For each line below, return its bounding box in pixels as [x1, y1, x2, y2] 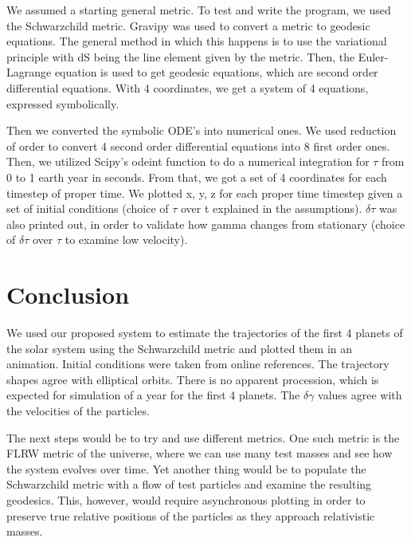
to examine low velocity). [65, 231, 188, 248]
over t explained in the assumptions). [181, 200, 362, 217]
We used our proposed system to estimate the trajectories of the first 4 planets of [6, 324, 403, 341]
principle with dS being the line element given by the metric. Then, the [6, 48, 355, 65]
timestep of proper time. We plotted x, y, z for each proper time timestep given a [6, 184, 403, 201]
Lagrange [6, 64, 52, 81]
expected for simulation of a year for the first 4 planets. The [6, 387, 300, 403]
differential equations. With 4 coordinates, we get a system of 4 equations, [6, 79, 369, 96]
